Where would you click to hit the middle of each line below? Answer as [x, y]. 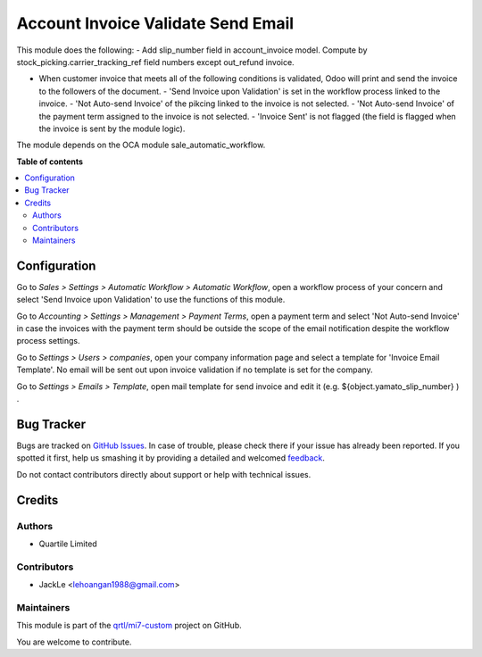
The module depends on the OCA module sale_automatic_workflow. [141, 145]
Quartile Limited [68, 544]
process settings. [48, 341]
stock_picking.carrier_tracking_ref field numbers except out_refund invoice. [155, 62]
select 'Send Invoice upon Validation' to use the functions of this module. [151, 300]
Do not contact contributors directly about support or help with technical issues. [164, 474]
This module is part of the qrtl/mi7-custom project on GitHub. [129, 626]
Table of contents [50, 162]
